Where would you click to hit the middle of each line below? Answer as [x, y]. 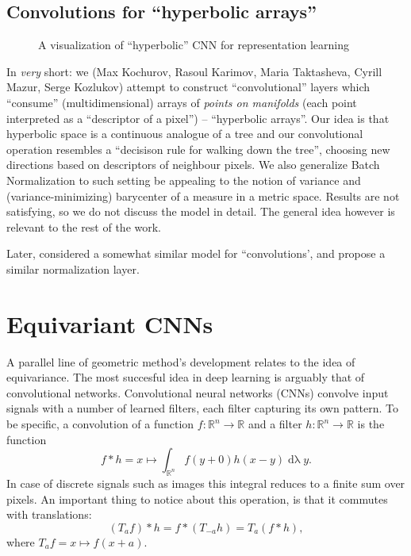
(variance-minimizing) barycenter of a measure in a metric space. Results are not [203, 196]
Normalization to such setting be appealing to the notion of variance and [184, 180]
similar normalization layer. [73, 268]
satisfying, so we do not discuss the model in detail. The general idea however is [201, 211]
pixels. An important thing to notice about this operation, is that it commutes [197, 498]
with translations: [49, 514]
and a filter [275, 424]
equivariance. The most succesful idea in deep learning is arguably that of [186, 377]
